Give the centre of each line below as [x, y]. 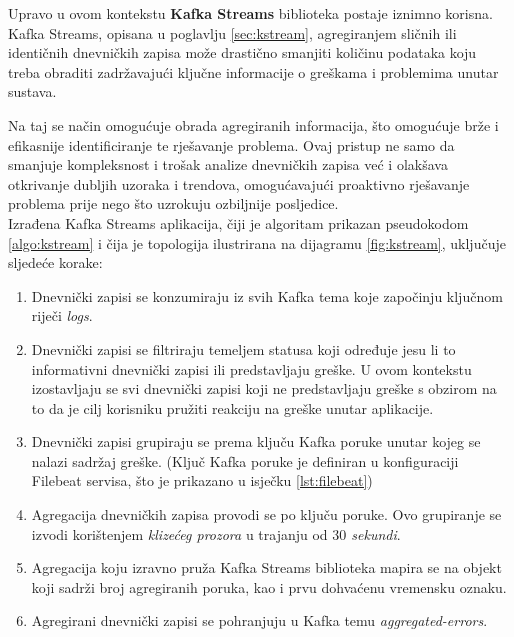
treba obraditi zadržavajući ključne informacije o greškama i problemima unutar [253, 71]
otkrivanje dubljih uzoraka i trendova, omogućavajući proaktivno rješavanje [239, 183]
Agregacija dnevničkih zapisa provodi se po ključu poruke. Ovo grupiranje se [266, 514]
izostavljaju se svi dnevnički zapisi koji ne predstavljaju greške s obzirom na [264, 388]
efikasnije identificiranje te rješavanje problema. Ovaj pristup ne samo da [231, 144]
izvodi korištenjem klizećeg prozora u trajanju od [179, 533]
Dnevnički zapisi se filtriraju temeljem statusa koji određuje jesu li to [243, 348]
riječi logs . [62, 315]
